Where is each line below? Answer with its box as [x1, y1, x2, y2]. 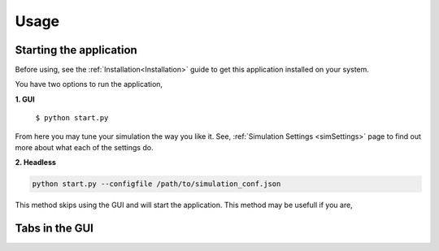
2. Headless [15, 158, 57, 167]
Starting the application [15, 43, 137, 57]
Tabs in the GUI [15, 222, 93, 236]
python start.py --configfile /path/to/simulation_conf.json [32, 180, 281, 188]
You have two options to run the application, [15, 80, 163, 89]
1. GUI [15, 94, 36, 104]
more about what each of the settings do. [15, 143, 154, 153]
